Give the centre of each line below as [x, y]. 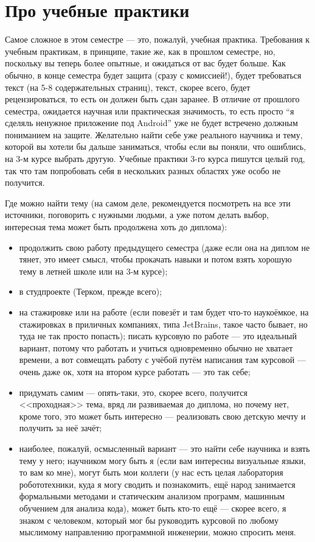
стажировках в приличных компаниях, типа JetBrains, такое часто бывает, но [163, 324]
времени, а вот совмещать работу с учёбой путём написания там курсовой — [162, 360]
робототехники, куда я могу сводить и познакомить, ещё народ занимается [157, 484]
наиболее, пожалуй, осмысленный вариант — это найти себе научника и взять [164, 448]
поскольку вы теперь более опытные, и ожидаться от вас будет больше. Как [145, 63]
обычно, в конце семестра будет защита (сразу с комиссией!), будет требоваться [153, 75]
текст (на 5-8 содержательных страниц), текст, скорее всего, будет [128, 87]
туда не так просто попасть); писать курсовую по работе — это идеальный [158, 336]
